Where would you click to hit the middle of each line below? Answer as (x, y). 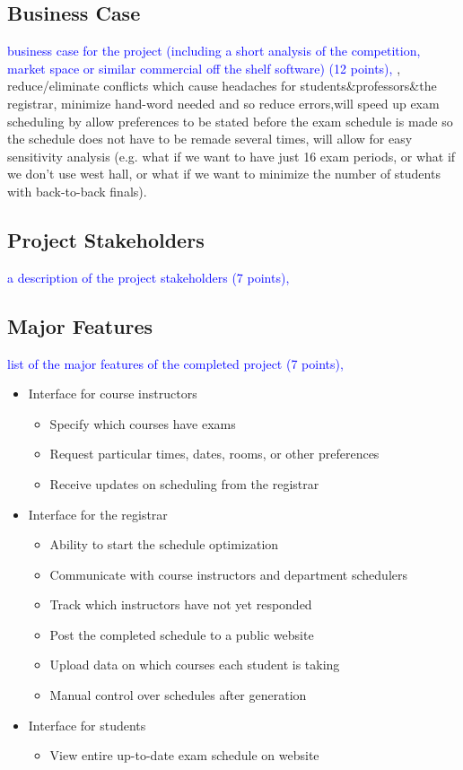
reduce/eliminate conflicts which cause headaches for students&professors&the (222, 86)
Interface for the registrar (98, 514)
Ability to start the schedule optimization (164, 544)
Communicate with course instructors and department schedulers (228, 574)
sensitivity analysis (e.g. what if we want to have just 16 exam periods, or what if (231, 156)
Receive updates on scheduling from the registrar (184, 483)
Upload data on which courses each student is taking (195, 665)
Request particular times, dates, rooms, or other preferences (214, 454)
